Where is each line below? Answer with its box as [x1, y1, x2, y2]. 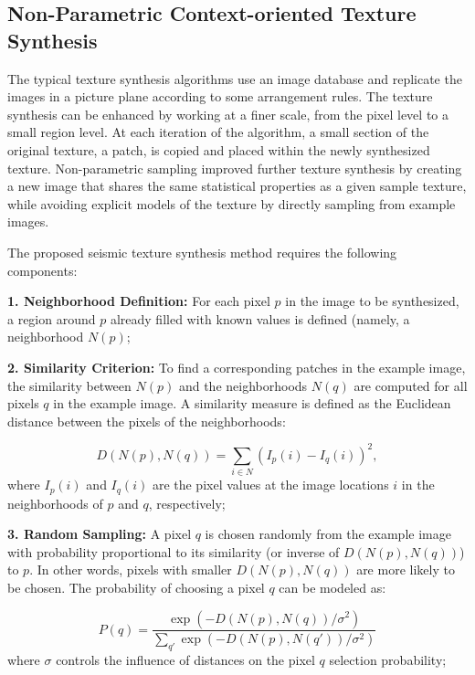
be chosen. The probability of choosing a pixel [7, 577, 265, 596]
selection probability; [329, 650, 447, 670]
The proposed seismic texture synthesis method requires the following [7, 242, 397, 261]
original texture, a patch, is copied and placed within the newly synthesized [7, 140, 430, 159]
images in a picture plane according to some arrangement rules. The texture [7, 87, 433, 106]
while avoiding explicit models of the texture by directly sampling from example [7, 194, 456, 213]
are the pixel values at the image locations [152, 475, 389, 494]
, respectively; [148, 493, 226, 512]
